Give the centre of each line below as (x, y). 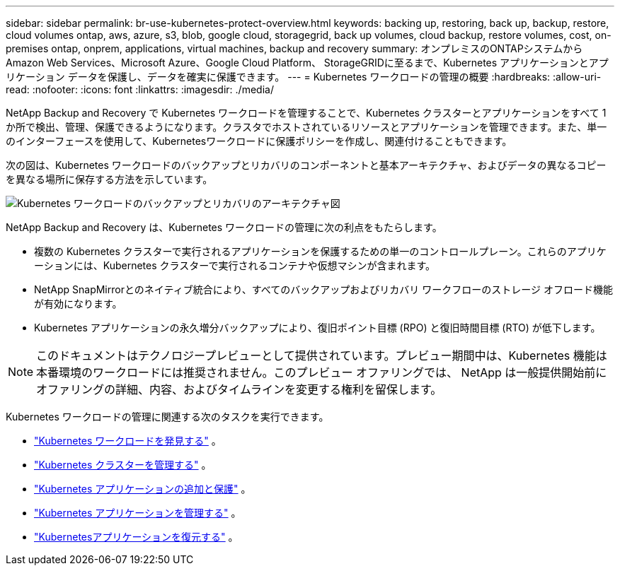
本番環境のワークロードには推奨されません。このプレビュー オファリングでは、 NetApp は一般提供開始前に (322, 372)
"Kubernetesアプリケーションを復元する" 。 (136, 537)
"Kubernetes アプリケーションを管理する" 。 (138, 513)
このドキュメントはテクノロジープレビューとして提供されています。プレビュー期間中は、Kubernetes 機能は (322, 355)
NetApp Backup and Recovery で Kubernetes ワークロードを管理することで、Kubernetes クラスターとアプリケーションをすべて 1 (306, 113)
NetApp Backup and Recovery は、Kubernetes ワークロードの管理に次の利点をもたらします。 (224, 227)
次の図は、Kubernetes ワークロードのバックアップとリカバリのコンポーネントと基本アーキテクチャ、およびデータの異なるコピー (306, 165)
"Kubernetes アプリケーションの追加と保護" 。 (143, 489)
